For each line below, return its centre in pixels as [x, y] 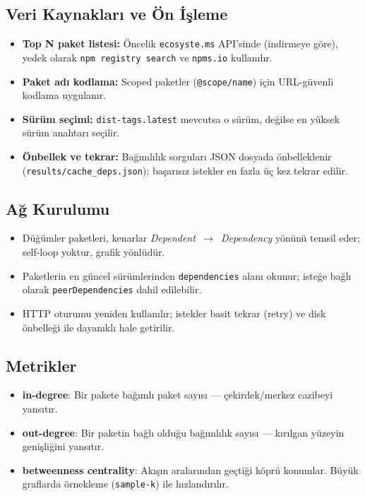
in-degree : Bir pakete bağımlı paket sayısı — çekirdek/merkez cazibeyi [178, 395]
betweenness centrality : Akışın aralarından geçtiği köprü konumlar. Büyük [190, 470]
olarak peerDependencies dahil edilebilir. [112, 289]
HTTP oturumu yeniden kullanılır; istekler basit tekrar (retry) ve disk [174, 313]
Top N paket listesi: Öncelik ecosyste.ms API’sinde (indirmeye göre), [180, 43]
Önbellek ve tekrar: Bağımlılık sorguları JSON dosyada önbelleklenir [177, 157]
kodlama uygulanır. [64, 95]
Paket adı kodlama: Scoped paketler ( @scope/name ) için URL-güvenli [178, 81]
